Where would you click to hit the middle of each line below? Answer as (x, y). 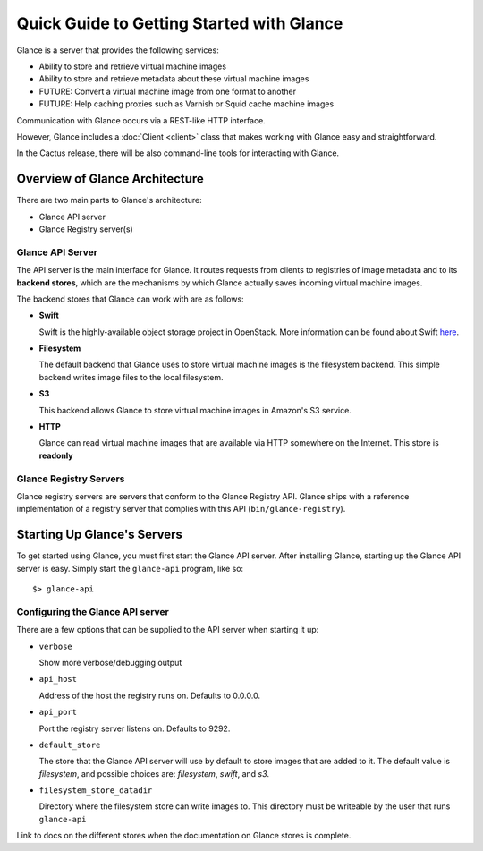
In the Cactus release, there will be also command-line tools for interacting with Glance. (178, 153)
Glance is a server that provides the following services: (118, 50)
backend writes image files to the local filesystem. (131, 377)
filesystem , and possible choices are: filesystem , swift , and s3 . (154, 773)
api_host (58, 679)
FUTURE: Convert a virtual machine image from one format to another (168, 91)
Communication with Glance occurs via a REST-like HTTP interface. (141, 120)
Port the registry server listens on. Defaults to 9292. (135, 728)
